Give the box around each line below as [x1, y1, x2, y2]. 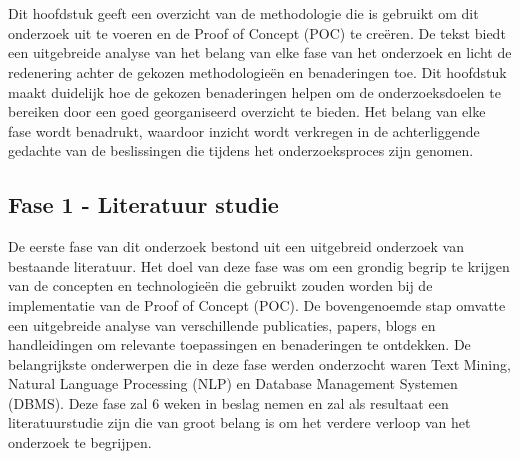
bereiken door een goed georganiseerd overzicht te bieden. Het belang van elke [8, 101, 486, 122]
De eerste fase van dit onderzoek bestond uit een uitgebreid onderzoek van [8, 236, 464, 257]
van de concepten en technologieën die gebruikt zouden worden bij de [8, 275, 433, 296]
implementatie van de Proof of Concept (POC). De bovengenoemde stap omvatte [8, 294, 506, 315]
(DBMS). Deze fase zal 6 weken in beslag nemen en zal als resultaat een [8, 392, 449, 413]
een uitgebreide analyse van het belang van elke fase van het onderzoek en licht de [8, 42, 512, 63]
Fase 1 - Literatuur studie [8, 189, 279, 220]
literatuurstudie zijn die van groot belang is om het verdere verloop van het [8, 412, 471, 433]
